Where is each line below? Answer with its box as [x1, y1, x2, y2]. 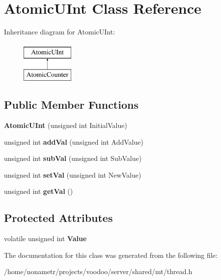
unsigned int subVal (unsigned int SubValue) [4, 153, 142, 163]
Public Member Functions [4, 97, 138, 112]
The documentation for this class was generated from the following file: [4, 249, 218, 260]
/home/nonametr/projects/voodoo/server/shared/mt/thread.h [4, 266, 193, 277]
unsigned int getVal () [4, 186, 73, 196]
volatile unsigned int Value [4, 233, 87, 244]
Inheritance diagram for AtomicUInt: [4, 27, 115, 37]
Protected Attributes [4, 210, 113, 225]
